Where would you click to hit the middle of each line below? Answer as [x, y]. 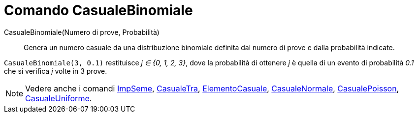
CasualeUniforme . [59, 98]
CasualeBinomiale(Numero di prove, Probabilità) [82, 32]
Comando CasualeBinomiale [98, 10]
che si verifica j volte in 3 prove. [56, 71]
